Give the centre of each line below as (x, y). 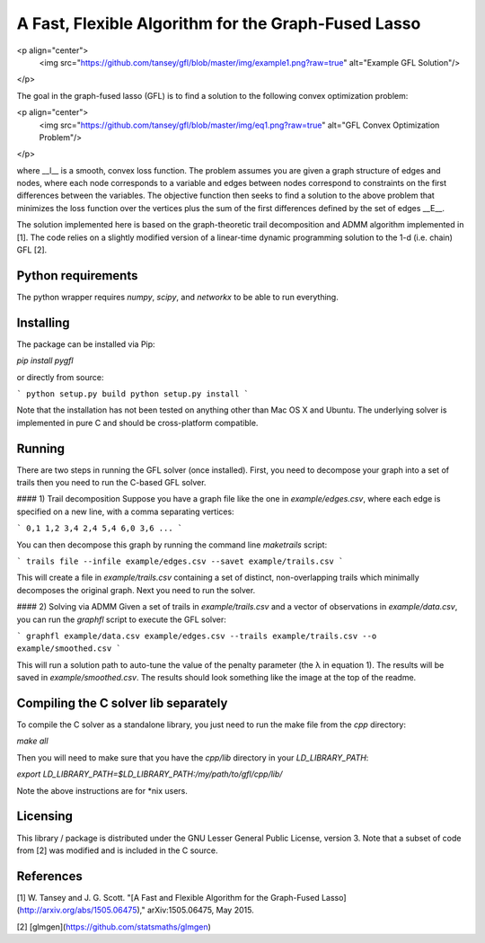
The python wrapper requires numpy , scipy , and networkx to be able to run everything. (177, 297)
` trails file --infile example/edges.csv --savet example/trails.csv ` (180, 561)
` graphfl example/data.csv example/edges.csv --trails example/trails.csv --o (197, 636)
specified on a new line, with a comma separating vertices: (125, 512)
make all (32, 741)
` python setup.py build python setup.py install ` (133, 394)
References (49, 876)
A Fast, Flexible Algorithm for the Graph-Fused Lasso (219, 23)
